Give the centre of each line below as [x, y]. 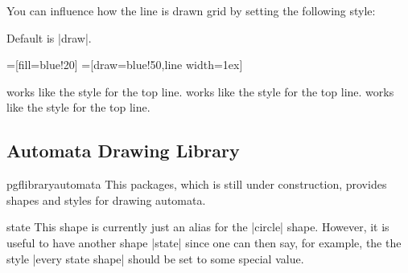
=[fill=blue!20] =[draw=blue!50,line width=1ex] [125, 65]
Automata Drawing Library [123, 151]
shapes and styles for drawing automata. [106, 200]
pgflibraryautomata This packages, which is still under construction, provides [197, 184]
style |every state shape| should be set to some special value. [155, 258]
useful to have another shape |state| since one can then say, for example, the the [204, 242]
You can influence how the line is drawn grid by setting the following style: [191, 10]
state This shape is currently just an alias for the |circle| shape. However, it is [198, 227]
